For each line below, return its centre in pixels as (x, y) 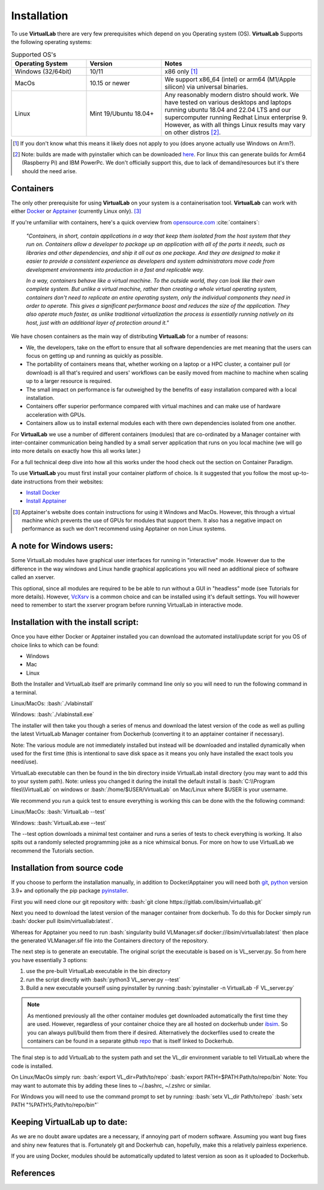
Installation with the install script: (75, 622)
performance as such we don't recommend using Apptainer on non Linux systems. (124, 529)
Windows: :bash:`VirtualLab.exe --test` (59, 823)
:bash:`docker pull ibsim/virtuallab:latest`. (62, 921)
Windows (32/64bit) (43, 71)
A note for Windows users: (62, 546)
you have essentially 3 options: (49, 960)
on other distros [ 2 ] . (193, 132)
